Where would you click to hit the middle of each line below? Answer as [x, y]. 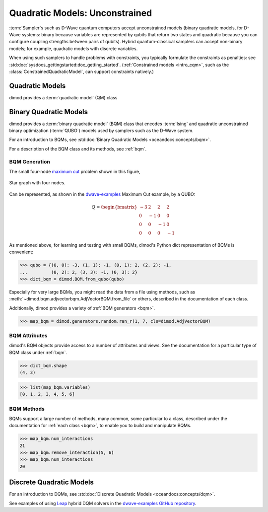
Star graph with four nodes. [37, 183]
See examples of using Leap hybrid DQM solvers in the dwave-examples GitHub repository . [103, 503]
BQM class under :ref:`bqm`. [38, 352]
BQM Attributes [28, 336]
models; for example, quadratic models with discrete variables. [73, 48]
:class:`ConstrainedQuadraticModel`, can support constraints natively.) [81, 72]
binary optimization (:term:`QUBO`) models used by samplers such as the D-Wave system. [101, 131]
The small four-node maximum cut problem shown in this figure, [75, 172]
